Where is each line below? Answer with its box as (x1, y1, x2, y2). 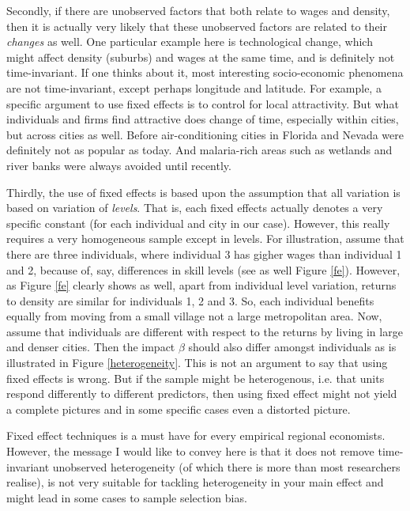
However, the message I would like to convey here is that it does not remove (6, 443, 374, 460)
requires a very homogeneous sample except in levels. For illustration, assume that (6, 230, 404, 247)
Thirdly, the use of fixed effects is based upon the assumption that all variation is (6, 184, 401, 200)
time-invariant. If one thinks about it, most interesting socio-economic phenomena (6, 64, 404, 81)
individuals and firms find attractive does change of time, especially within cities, (6, 111, 399, 127)
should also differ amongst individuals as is (188, 339, 397, 355)
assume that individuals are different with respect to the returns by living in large (6, 323, 403, 339)
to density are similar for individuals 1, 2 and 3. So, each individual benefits (6, 292, 374, 308)
